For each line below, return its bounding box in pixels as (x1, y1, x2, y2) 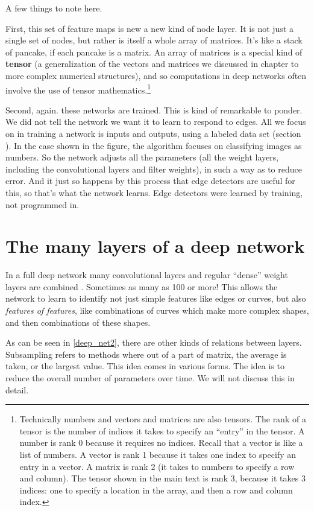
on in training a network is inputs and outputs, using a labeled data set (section (5, 127, 301, 139)
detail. (5, 383, 29, 396)
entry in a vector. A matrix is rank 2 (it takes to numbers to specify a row (19, 460, 295, 472)
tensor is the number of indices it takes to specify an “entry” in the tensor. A (19, 424, 305, 437)
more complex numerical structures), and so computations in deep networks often (5, 69, 307, 81)
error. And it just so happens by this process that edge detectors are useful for (5, 174, 295, 187)
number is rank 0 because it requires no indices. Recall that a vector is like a (19, 436, 303, 449)
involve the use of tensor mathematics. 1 (5, 81, 151, 96)
